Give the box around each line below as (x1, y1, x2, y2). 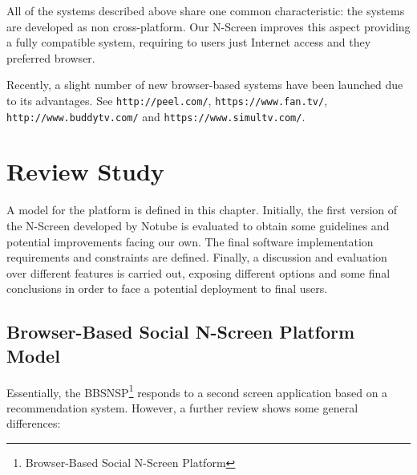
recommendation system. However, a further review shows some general (6, 399, 358, 416)
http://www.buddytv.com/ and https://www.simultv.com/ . (6, 108, 306, 124)
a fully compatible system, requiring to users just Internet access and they (6, 34, 371, 51)
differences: (6, 415, 61, 432)
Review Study (6, 155, 164, 188)
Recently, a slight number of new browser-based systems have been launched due (6, 76, 403, 93)
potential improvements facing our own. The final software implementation (6, 233, 374, 250)
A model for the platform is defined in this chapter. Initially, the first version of (6, 201, 398, 218)
